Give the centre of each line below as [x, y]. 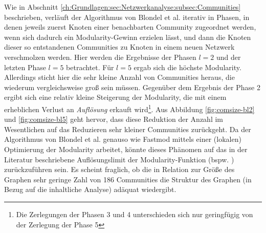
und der [228, 57]
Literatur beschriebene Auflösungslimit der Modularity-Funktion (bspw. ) [119, 159]
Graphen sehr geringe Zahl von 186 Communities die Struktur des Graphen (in [128, 179]
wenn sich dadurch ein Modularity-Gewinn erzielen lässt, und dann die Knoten [128, 37]
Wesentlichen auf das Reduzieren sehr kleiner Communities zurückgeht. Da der [128, 129]
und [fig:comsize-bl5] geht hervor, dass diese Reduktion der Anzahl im [114, 119]
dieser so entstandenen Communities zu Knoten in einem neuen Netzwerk [119, 47]
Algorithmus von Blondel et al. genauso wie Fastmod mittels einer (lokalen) [123, 139]
